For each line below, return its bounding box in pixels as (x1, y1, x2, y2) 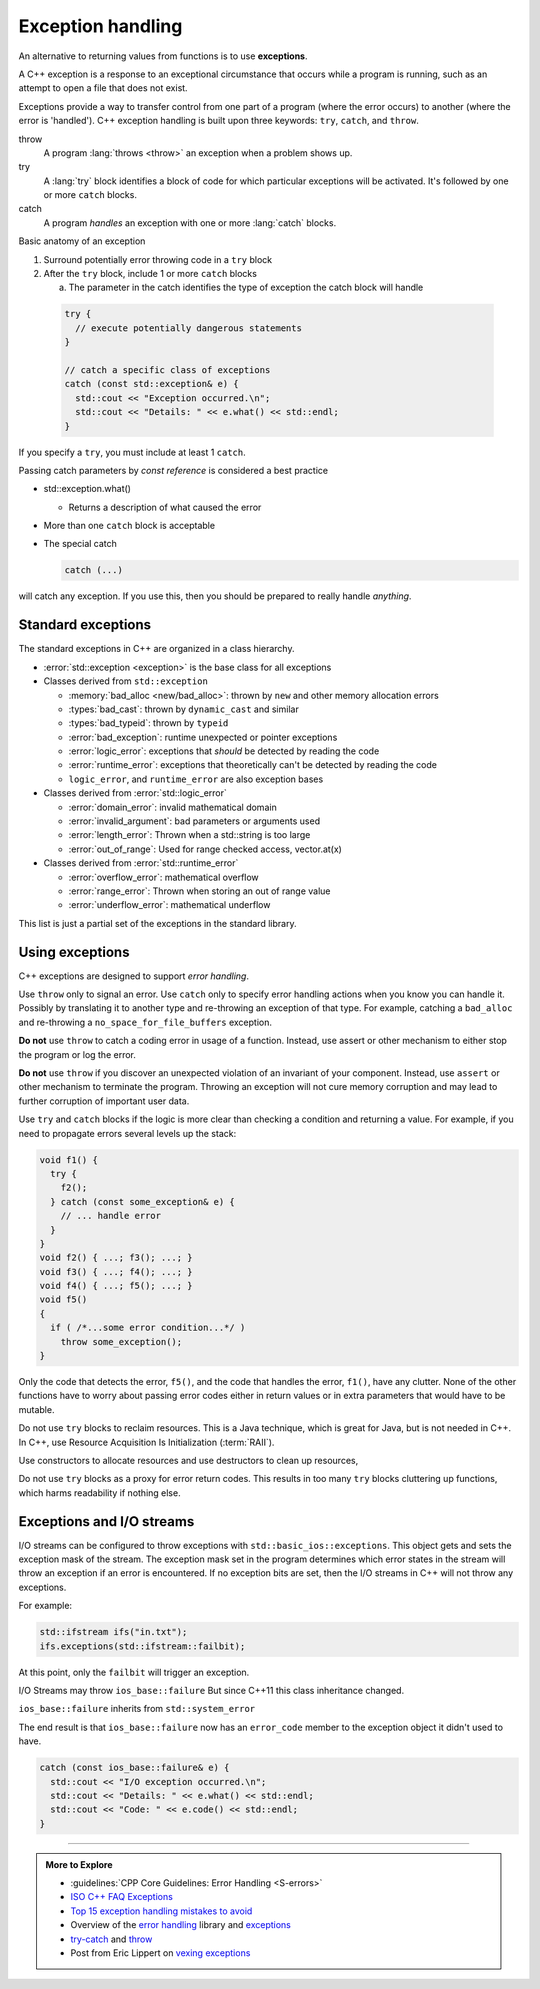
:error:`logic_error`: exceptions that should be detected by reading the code (68, 745, 380, 757)
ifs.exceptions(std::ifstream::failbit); (39, 1640, 246, 1652)
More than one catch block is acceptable (43, 520, 215, 532)
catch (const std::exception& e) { (64, 378, 239, 390)
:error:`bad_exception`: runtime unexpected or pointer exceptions (68, 731, 338, 743)
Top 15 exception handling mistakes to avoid (70, 1905, 253, 1917)
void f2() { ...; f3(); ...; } (39, 1252, 194, 1264)
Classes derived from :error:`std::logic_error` (43, 787, 227, 799)
